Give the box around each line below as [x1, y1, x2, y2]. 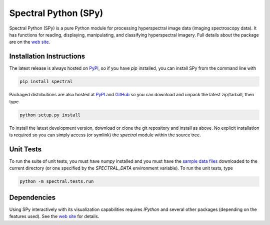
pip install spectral [19, 79, 73, 85]
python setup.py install [19, 112, 81, 118]
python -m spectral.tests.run [19, 178, 94, 184]
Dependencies [9, 193, 56, 201]
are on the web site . [9, 39, 50, 45]
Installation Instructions [9, 52, 85, 61]
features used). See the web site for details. [9, 213, 99, 219]
